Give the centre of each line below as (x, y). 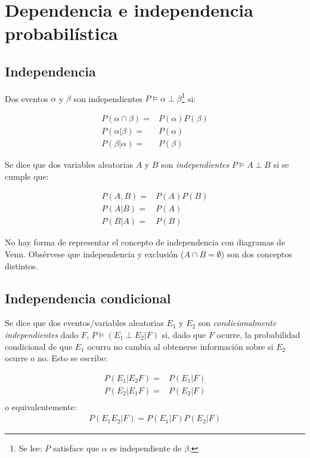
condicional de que (39, 346)
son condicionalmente (237, 323)
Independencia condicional (88, 298)
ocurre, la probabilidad (258, 334)
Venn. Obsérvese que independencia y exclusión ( (94, 253)
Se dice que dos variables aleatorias (69, 165)
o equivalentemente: (41, 406)
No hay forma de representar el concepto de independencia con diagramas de (145, 242)
